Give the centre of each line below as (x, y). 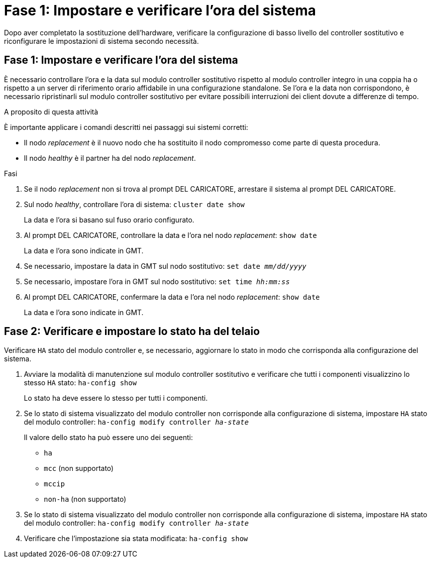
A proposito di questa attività (51, 112)
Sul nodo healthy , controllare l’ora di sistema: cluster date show (134, 204)
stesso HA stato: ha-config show (80, 383)
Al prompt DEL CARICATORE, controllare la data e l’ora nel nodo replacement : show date (170, 235)
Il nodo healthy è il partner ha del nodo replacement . (110, 158)
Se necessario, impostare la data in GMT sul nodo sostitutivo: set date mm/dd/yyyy (165, 266)
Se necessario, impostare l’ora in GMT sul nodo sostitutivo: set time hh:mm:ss (157, 281)
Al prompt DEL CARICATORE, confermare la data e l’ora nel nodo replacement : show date (172, 297)
